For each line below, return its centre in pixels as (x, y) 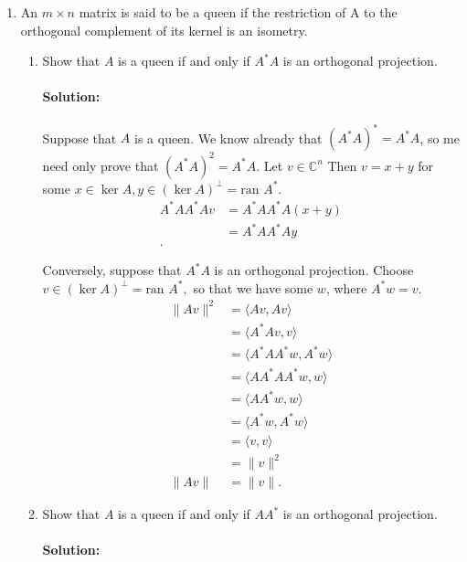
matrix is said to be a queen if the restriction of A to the (238, 12)
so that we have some (253, 287)
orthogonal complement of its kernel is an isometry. (164, 30)
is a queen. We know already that (228, 138)
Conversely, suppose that (112, 270)
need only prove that (101, 165)
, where (346, 287)
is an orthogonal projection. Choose (314, 270)
